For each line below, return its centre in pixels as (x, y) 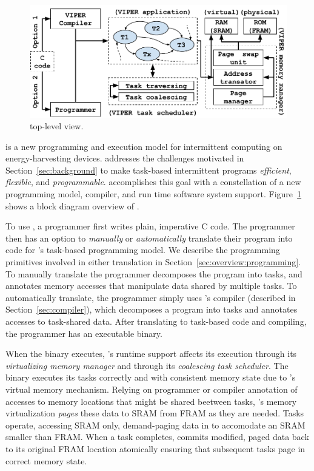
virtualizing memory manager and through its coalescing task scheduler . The (147, 365)
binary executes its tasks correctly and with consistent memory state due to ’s (151, 377)
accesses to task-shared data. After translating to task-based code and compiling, (156, 321)
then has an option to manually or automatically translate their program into (149, 238)
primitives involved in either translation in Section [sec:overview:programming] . (153, 262)
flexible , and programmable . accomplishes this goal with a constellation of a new (153, 182)
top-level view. (57, 126)
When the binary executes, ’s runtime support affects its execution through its (151, 354)
